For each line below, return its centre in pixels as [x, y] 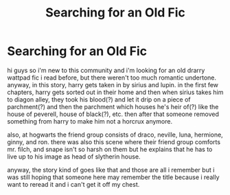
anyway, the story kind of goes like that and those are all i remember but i [111, 170]
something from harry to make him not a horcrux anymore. [90, 121]
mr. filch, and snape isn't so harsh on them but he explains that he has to [110, 149]
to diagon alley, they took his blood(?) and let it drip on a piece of [99, 99]
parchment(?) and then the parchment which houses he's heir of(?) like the [113, 106]
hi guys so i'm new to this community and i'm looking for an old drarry [106, 70]
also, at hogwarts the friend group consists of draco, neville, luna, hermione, [115, 135]
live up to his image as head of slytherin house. [74, 157]
